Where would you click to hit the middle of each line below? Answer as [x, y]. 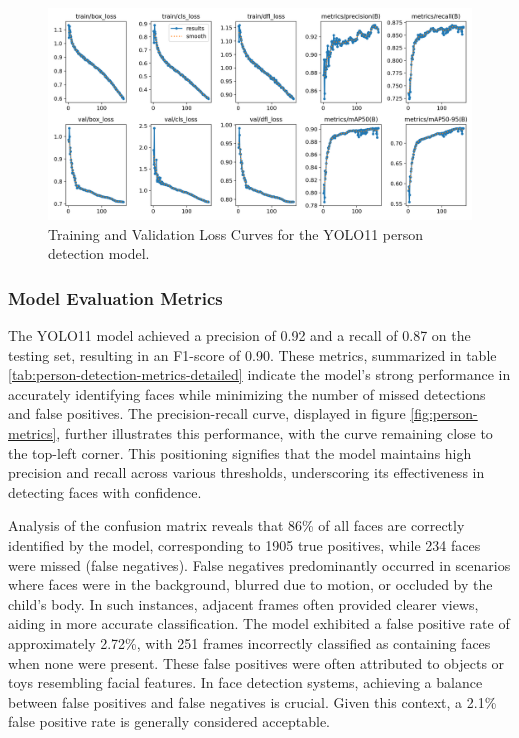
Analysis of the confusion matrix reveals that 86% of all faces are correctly [236, 525]
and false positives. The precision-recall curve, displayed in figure [207, 413]
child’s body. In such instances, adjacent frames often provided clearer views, [243, 603]
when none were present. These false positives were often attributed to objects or [256, 662]
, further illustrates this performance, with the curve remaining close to [274, 432]
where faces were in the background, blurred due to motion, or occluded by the [250, 584]
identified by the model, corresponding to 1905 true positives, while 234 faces [244, 544]
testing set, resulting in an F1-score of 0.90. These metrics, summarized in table [252, 354]
